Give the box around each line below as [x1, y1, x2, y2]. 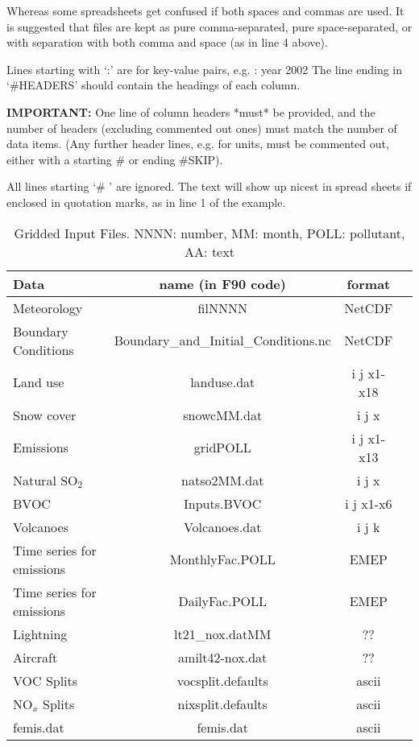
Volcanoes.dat [183, 517, 262, 536]
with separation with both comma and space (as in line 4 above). [6, 34, 328, 51]
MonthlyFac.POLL [169, 550, 276, 569]
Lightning [13, 624, 68, 643]
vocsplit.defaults [176, 671, 268, 690]
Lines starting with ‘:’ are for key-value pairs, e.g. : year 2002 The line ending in [6, 60, 403, 77]
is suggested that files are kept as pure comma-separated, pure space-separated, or [6, 18, 413, 35]
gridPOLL [193, 438, 251, 457]
